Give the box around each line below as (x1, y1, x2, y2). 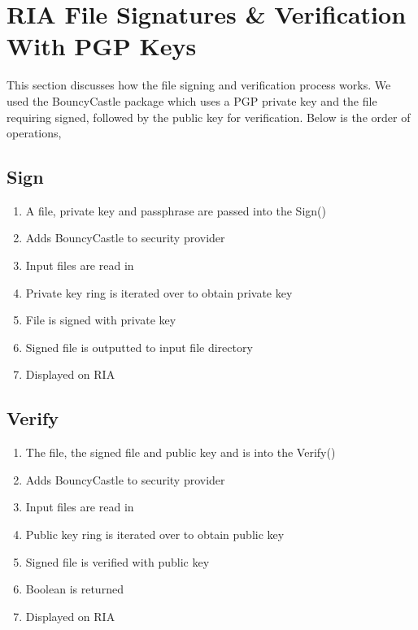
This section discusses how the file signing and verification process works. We (7, 76, 391, 93)
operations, (7, 124, 62, 141)
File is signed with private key (25, 311, 176, 328)
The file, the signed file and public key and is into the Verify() (25, 444, 336, 461)
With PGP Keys (7, 29, 197, 63)
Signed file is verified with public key (25, 553, 210, 570)
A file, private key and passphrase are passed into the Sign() (25, 202, 326, 219)
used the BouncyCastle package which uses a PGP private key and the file (7, 92, 377, 109)
